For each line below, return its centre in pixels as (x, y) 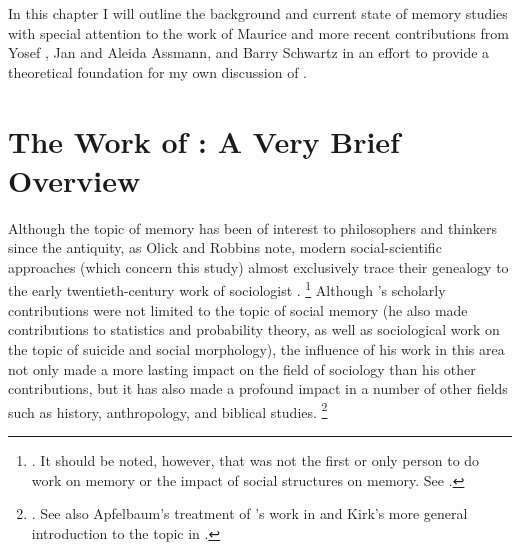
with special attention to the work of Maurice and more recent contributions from (258, 32)
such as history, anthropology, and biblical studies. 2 (168, 410)
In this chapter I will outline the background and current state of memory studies (258, 13)
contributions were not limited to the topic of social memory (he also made (238, 309)
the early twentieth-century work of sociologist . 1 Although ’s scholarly (227, 289)
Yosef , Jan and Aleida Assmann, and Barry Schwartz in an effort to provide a (249, 52)
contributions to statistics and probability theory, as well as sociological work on (254, 329)
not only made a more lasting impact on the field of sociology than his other (242, 368)
